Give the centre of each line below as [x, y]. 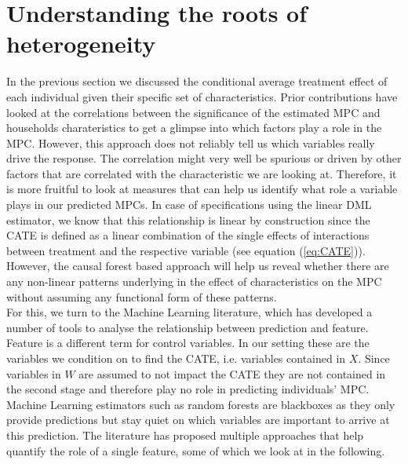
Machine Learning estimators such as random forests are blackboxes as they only [201, 404]
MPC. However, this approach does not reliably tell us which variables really [191, 142]
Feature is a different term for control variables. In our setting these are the [188, 343]
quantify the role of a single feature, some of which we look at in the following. [196, 450]
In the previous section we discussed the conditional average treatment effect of [197, 81]
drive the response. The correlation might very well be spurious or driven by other [204, 158]
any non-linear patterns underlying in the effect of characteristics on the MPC [194, 281]
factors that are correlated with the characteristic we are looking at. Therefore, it [202, 173]
